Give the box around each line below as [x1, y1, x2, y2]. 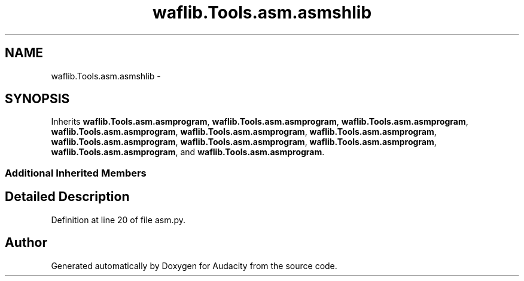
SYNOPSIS [5, 91, 70, 107]
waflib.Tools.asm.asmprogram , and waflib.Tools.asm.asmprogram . [51, 147, 325, 158]
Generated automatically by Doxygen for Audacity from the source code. [51, 260, 337, 271]
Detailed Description [5, 189, 130, 205]
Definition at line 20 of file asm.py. [51, 214, 186, 225]
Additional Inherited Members [5, 166, 147, 179]
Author [5, 235, 47, 251]
